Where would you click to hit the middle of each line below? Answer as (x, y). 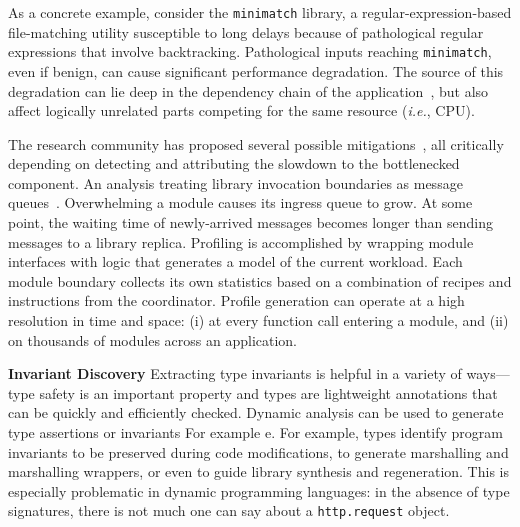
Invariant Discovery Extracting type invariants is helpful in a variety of (235, 373)
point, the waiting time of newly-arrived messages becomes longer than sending (251, 222)
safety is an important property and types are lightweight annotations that (268, 392)
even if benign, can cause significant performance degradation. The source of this (256, 70)
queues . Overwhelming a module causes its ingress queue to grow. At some (240, 202)
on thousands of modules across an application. (153, 339)
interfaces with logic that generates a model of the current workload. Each (235, 261)
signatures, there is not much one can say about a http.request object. (229, 510)
